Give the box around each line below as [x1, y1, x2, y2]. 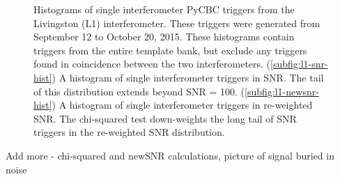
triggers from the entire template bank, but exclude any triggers [33, 42, 307, 57]
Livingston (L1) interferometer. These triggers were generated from [33, 15, 320, 30]
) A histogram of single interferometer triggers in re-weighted [52, 98, 313, 112]
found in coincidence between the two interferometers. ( [33, 56, 271, 71]
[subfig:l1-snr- [270, 56, 328, 71]
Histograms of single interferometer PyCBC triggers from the [33, 2, 295, 16]
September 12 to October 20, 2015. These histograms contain [33, 29, 295, 44]
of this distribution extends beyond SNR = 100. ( [33, 84, 245, 98]
